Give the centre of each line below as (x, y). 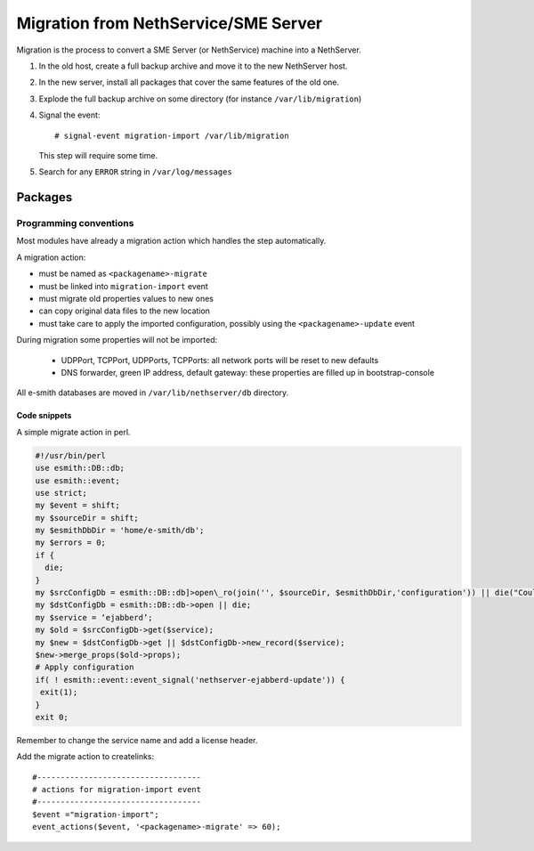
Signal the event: (69, 115)
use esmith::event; (77, 480)
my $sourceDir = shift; (87, 518)
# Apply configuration (85, 667)
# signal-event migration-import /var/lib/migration (172, 135)
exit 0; (52, 717)
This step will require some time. (98, 155)
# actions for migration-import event (117, 790)
